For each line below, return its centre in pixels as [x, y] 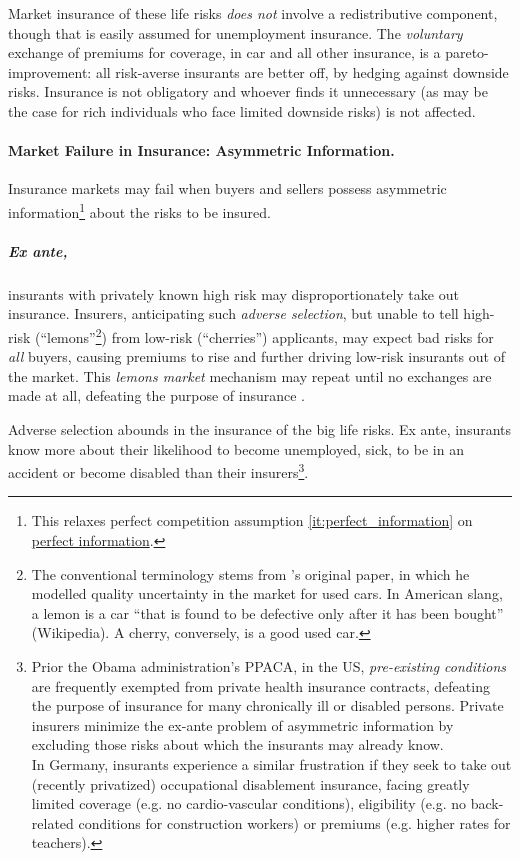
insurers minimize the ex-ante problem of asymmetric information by [242, 724]
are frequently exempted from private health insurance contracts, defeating [260, 685]
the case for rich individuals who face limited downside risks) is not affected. [242, 110]
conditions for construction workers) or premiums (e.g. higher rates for [294, 822]
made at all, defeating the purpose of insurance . [156, 395]
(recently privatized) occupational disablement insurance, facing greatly [250, 783]
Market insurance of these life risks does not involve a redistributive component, [253, 13]
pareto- [467, 52]
